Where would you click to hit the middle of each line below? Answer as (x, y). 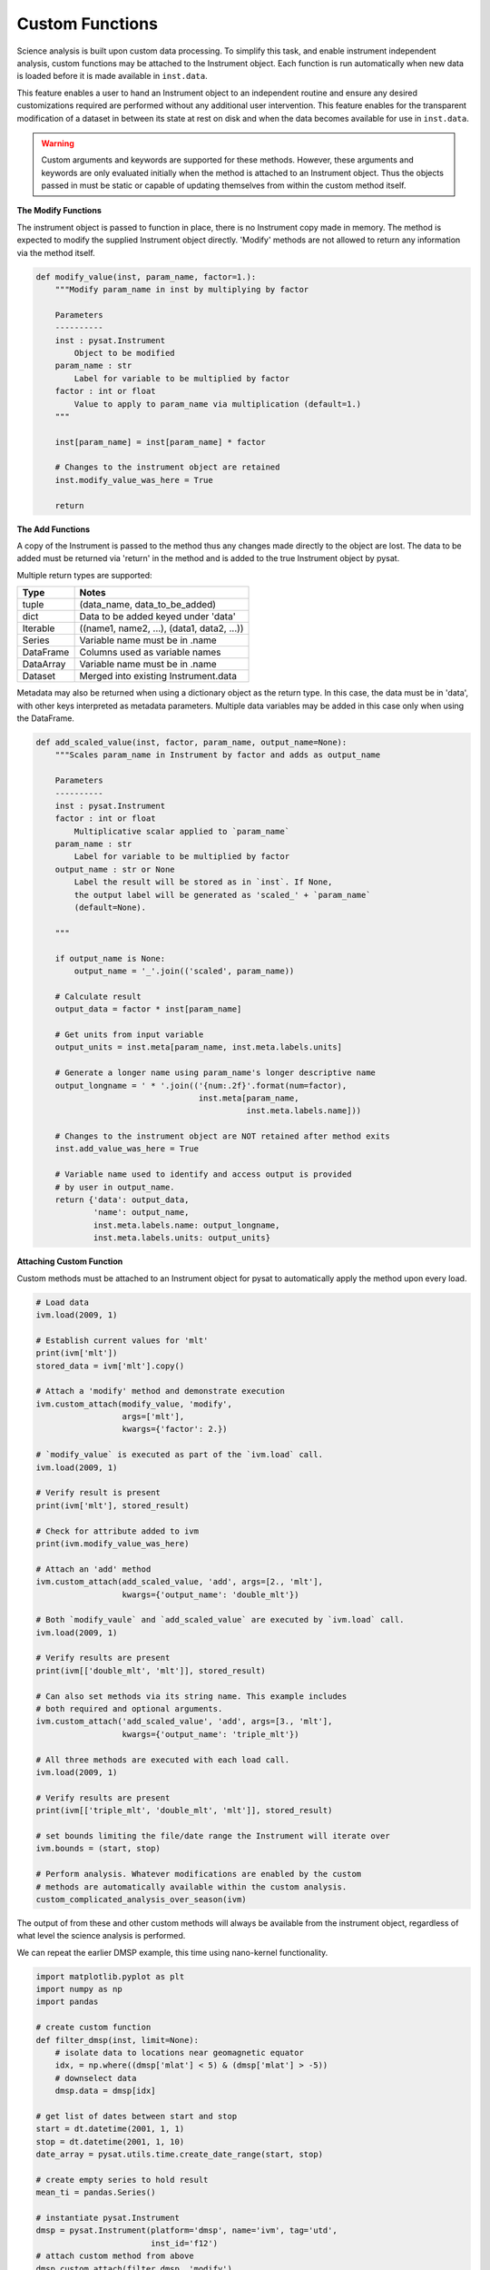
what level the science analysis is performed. (101, 1936)
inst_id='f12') (184, 2243)
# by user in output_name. (115, 1187)
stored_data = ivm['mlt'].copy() (110, 1366)
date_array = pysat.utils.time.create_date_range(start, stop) (180, 2155)
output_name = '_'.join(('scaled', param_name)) (184, 971)
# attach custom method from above (115, 2256)
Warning (58, 143)
